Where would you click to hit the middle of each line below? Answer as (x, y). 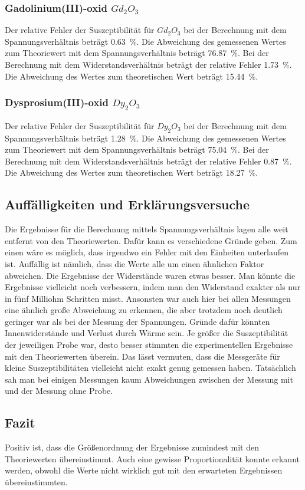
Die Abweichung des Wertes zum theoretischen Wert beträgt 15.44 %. (132, 76)
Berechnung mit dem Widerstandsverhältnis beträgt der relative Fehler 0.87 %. (148, 161)
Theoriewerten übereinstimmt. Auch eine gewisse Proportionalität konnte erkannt (152, 458)
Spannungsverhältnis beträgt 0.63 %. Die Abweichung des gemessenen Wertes (145, 41)
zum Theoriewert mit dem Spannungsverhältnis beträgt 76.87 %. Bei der (137, 53)
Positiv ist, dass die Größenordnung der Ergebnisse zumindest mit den (132, 447)
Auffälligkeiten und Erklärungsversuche (127, 204)
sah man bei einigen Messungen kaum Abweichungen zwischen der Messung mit (149, 379)
